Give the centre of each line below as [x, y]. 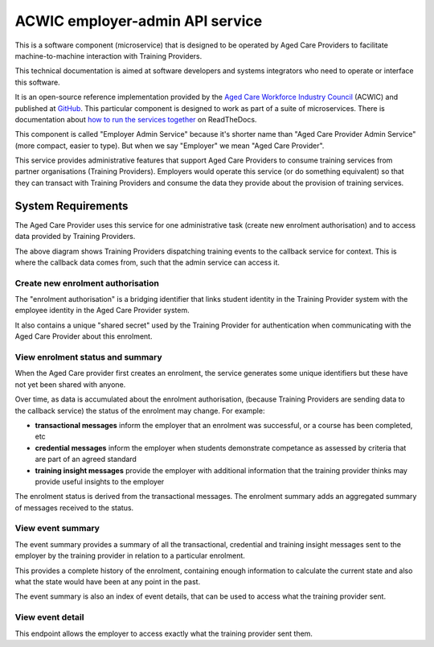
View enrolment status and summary [88, 357]
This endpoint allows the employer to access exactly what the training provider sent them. [164, 633]
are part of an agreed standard [86, 459]
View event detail [49, 617]
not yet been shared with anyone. [70, 384]
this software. [37, 82]
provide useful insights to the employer [100, 481]
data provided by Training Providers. [75, 237]
